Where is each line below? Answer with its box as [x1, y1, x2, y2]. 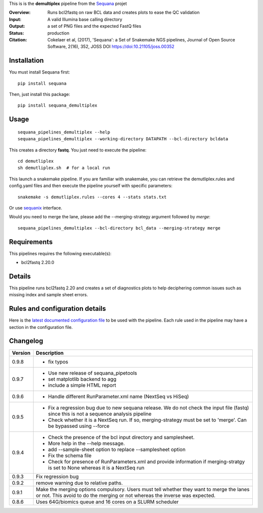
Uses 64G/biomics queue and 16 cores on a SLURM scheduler [36, 498, 179, 505]
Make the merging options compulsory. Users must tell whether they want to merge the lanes [36, 486, 250, 493]
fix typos [48, 358, 68, 365]
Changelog [9, 337, 43, 345]
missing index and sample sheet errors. [9, 292, 88, 298]
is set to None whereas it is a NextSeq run [48, 464, 145, 471]
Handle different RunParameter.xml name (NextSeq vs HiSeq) [48, 393, 189, 399]
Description [36, 349, 64, 356]
